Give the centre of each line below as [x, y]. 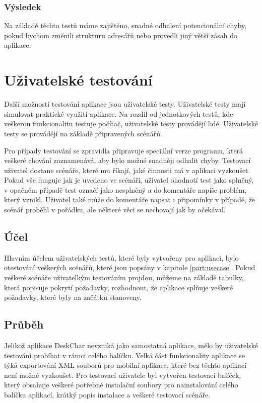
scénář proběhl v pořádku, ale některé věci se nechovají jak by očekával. [115, 210]
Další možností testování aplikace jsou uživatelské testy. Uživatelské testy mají [125, 104]
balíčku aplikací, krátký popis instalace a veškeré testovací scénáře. [107, 394]
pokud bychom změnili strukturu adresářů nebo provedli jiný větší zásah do [121, 35]
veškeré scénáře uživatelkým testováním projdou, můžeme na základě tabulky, [124, 277]
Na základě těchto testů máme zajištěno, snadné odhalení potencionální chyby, [125, 25]
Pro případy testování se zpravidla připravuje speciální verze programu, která [124, 150]
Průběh [24, 324]
